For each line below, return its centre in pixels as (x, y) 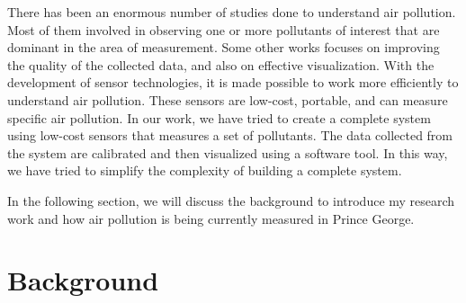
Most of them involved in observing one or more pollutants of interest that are (224, 29)
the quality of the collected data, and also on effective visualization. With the (221, 64)
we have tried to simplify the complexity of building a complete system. (205, 170)
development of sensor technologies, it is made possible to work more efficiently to (233, 82)
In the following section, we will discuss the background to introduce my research (231, 200)
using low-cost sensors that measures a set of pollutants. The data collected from (230, 135)
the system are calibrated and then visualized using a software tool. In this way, (228, 152)
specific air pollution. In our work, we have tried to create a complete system (219, 117)
